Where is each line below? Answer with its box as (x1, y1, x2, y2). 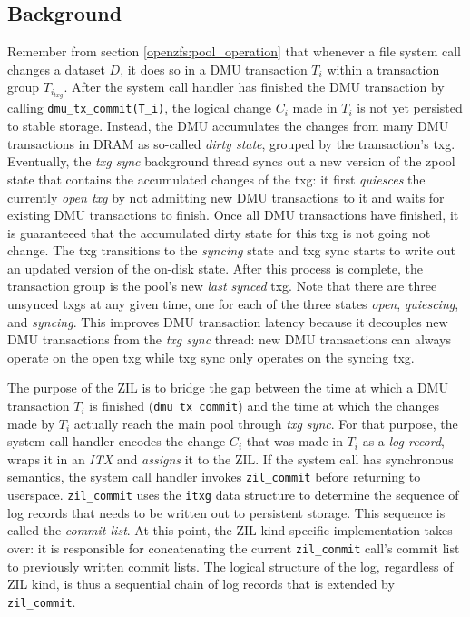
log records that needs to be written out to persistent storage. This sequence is (7, 503, 446, 522)
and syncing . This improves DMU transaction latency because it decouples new (7, 312, 448, 331)
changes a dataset (7, 59, 105, 78)
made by (7, 413, 55, 433)
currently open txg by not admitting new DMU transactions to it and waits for (7, 187, 445, 206)
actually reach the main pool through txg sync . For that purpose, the (73, 413, 458, 433)
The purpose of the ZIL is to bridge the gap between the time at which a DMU (7, 378, 448, 397)
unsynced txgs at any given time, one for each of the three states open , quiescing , (7, 294, 459, 313)
